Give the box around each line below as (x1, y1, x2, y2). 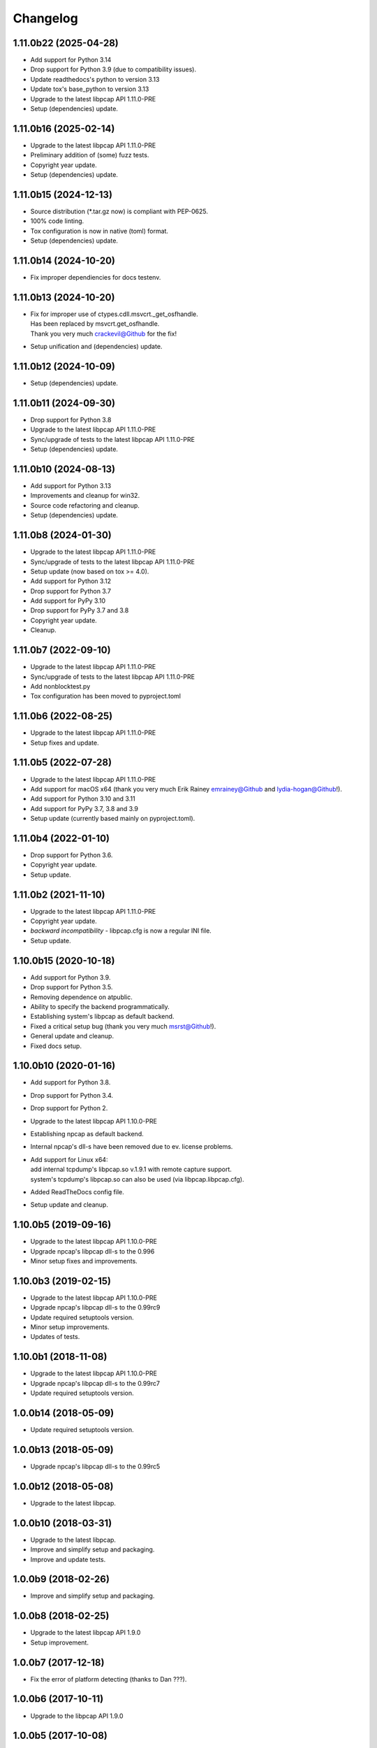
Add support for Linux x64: (30, 1155, 108, 1163)
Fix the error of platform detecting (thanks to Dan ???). (30, 1675, 187, 1683)
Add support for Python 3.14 (30, 56, 112, 64)
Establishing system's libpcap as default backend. (30, 1012, 175, 1021)
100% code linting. (30, 217, 84, 225)
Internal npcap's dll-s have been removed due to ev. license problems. (30, 1142, 233, 1151)
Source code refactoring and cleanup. (30, 501, 140, 510)
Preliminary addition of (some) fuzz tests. (30, 151, 149, 159)
